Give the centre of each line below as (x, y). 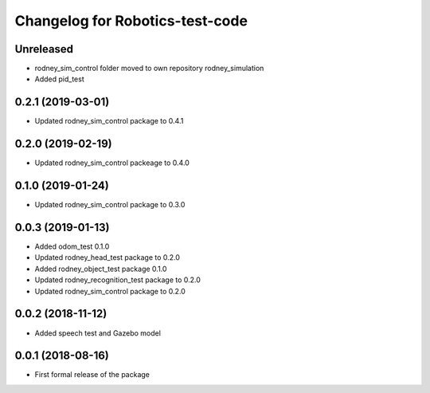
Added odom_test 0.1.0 (72, 246)
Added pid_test (59, 79)
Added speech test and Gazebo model (98, 333)
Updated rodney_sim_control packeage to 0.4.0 (112, 163)
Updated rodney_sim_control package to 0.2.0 (110, 291)
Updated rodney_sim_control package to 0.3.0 (110, 205)
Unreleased (44, 49)
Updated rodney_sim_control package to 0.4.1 (109, 121)
